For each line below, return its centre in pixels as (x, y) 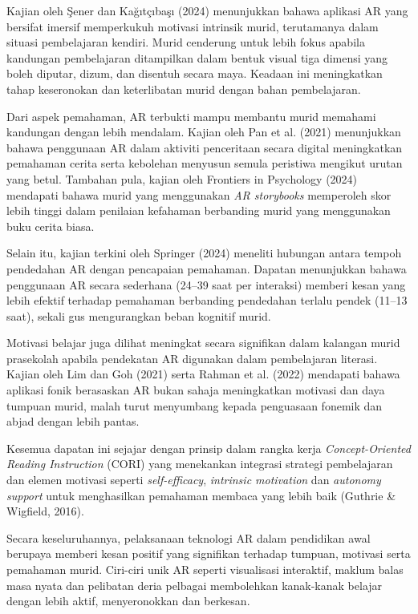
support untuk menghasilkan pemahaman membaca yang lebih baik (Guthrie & (201, 495)
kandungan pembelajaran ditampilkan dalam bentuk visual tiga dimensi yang (197, 57)
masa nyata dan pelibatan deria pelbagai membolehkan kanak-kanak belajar (195, 585)
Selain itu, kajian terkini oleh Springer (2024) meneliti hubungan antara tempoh (204, 253)
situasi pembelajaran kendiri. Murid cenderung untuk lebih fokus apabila (186, 42)
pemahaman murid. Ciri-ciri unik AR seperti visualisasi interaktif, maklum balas (205, 569)
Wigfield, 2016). (45, 511)
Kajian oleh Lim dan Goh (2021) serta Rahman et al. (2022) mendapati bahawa (203, 374)
